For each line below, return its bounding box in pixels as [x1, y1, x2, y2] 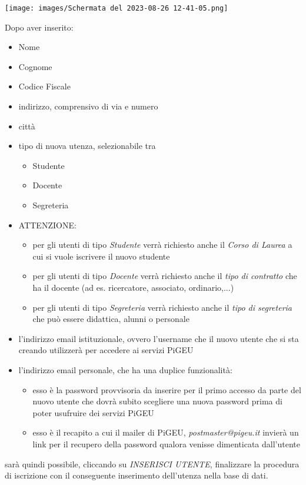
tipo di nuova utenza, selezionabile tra [18, 139, 156, 152]
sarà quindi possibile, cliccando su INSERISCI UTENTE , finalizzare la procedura [5, 457, 300, 470]
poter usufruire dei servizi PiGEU [32, 406, 154, 418]
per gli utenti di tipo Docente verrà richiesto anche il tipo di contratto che [32, 270, 297, 282]
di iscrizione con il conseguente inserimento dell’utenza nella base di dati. [5, 469, 268, 481]
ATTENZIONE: [18, 218, 76, 231]
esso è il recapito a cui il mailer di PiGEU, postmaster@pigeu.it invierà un [32, 426, 299, 439]
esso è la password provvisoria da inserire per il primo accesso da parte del [32, 383, 301, 396]
